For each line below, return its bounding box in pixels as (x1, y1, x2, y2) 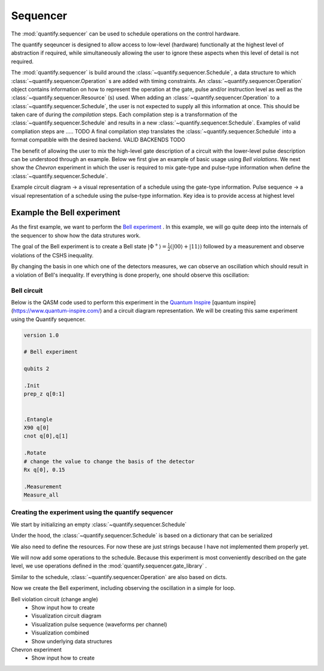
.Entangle (23, 415, 53, 423)
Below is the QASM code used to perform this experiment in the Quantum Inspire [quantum (11, 298, 236, 306)
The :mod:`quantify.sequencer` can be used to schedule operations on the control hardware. (11, 30, 240, 37)
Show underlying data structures (31, 637, 112, 645)
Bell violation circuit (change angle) (11, 595, 98, 602)
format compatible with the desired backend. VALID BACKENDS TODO (11, 136, 185, 144)
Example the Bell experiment (11, 207, 121, 218)
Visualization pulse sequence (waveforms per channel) (31, 620, 167, 628)
